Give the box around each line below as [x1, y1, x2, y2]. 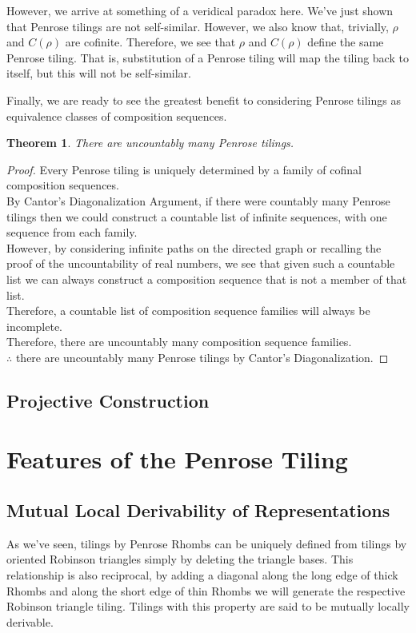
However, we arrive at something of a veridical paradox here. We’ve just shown [6, 2, 394, 18]
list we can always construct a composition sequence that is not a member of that [6, 270, 407, 287]
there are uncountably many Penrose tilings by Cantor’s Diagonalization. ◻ [15, 348, 389, 365]
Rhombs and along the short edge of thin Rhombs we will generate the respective [6, 582, 406, 599]
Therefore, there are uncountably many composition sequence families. [6, 333, 352, 350]
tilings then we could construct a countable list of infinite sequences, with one [6, 208, 387, 225]
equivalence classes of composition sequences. [6, 107, 227, 124]
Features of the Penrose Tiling [6, 443, 348, 476]
